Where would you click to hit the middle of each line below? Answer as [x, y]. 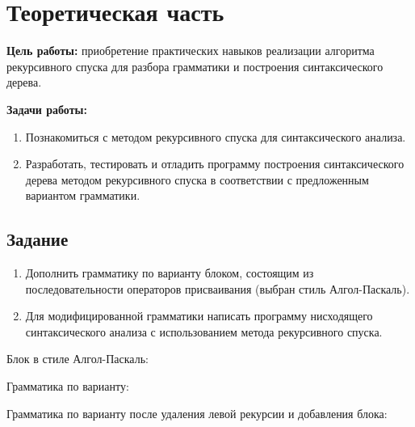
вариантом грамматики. [83, 195]
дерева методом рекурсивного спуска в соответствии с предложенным [197, 179]
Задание [38, 239]
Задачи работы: [47, 109]
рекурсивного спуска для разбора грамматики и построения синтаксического [195, 66]
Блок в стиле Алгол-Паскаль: [78, 359]
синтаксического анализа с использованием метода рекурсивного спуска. [204, 331]
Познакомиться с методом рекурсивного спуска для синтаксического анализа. [216, 136]
